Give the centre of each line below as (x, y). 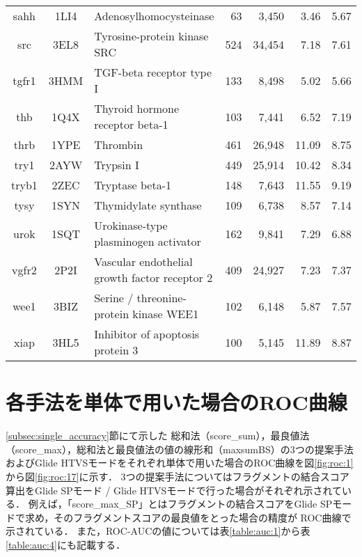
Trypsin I (117, 165)
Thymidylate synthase (148, 205)
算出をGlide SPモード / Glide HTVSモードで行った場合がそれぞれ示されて (174, 490)
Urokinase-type (131, 225)
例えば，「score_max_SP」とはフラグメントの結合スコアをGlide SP (180, 504)
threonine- (162, 298)
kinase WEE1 (166, 314)
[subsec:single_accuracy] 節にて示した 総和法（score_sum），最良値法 (158, 436)
